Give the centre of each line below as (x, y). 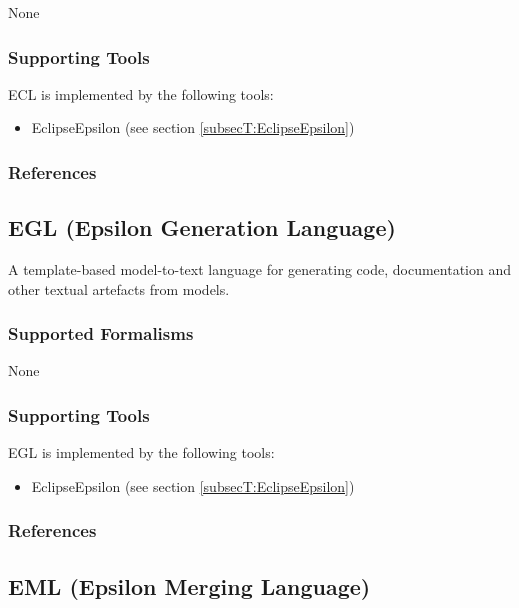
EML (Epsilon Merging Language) (189, 585)
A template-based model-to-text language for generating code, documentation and (259, 269)
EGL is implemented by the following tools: (141, 452)
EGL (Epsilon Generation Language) (202, 227)
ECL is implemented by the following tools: (141, 93)
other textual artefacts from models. (119, 288)
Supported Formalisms (101, 333)
